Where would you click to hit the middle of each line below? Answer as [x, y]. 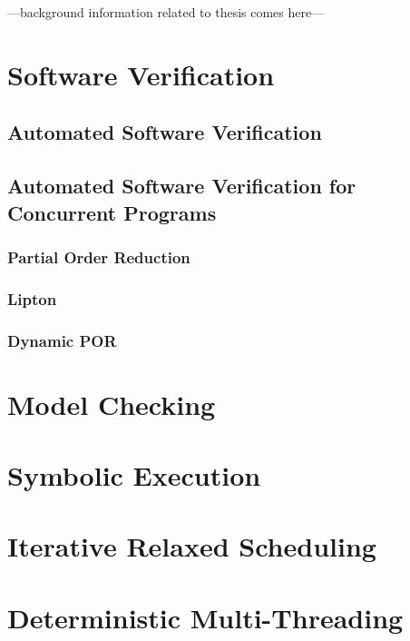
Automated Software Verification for [182, 186]
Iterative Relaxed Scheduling [192, 546]
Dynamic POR [62, 340]
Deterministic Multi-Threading [205, 617]
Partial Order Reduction [99, 256]
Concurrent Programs [112, 212]
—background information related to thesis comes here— [166, 12]
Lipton [32, 298]
